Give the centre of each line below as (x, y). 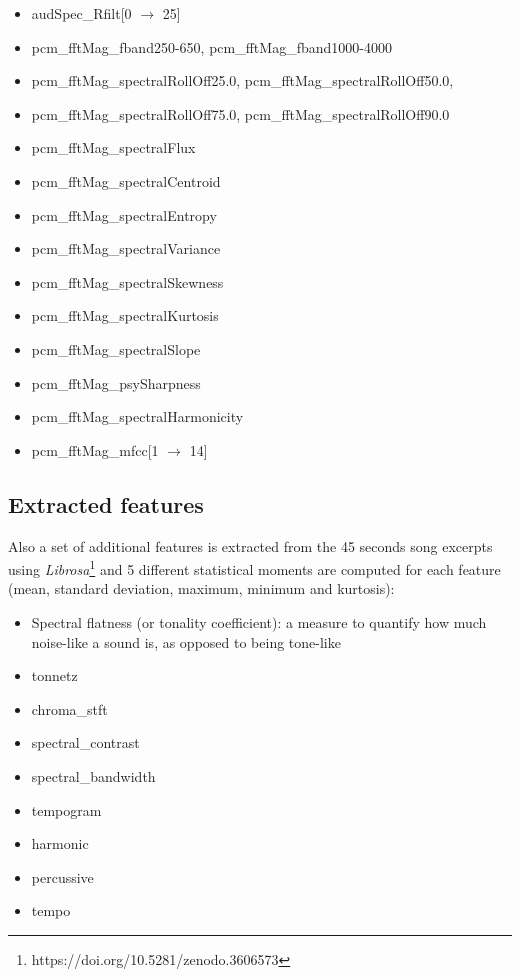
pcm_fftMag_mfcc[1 (95, 449)
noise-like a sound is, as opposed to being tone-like (186, 641)
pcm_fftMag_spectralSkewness (127, 281)
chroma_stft (69, 708)
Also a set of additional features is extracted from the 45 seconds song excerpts (250, 545)
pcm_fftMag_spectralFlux (113, 147)
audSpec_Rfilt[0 (81, 13)
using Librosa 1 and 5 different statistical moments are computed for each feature (254, 567)
